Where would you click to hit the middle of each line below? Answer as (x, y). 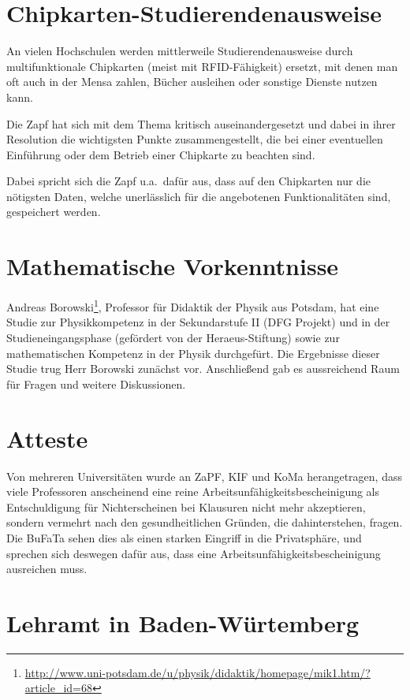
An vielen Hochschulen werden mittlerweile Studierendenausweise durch (180, 51)
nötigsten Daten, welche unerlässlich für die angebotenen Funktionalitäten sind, (199, 196)
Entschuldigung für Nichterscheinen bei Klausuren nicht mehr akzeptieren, (186, 506)
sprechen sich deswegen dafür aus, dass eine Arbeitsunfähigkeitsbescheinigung (194, 553)
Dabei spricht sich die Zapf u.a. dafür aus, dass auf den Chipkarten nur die (189, 181)
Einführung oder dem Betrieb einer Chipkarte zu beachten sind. (161, 154)
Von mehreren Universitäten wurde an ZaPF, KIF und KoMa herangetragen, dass (204, 476)
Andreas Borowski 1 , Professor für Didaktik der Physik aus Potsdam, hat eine (193, 305)
